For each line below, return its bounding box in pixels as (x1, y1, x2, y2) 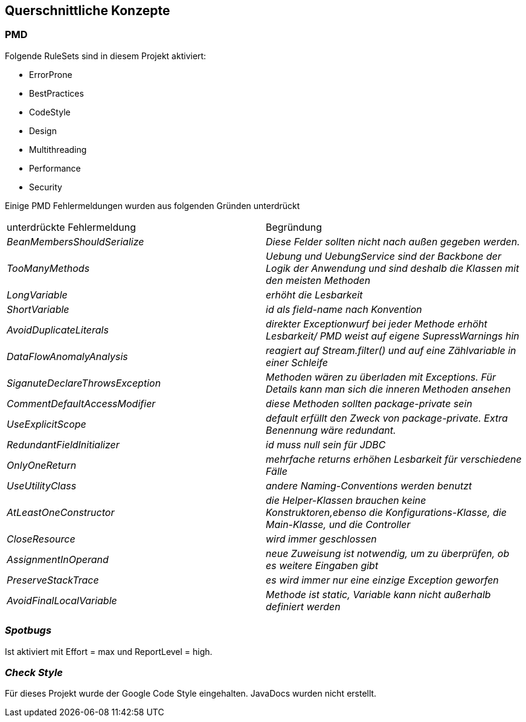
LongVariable (7, 288, 68, 301)
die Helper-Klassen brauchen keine (266, 494, 426, 506)
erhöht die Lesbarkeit (266, 288, 363, 301)
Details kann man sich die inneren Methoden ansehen (266, 382, 511, 395)
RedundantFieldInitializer (7, 438, 120, 451)
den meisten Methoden (266, 274, 371, 286)
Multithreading (29, 144, 87, 155)
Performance (29, 163, 81, 173)
